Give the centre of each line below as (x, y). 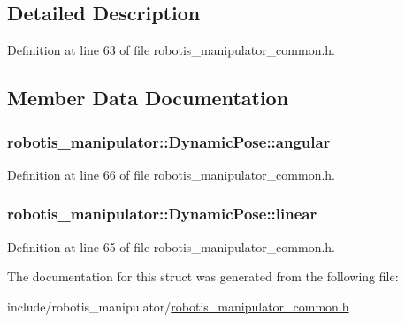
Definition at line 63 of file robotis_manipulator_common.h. (172, 50)
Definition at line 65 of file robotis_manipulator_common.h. (172, 246)
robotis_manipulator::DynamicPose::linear (162, 214)
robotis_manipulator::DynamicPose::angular (169, 141)
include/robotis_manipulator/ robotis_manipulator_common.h (178, 306)
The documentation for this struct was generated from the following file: (203, 276)
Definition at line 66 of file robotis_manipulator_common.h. (172, 174)
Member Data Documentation (148, 98)
